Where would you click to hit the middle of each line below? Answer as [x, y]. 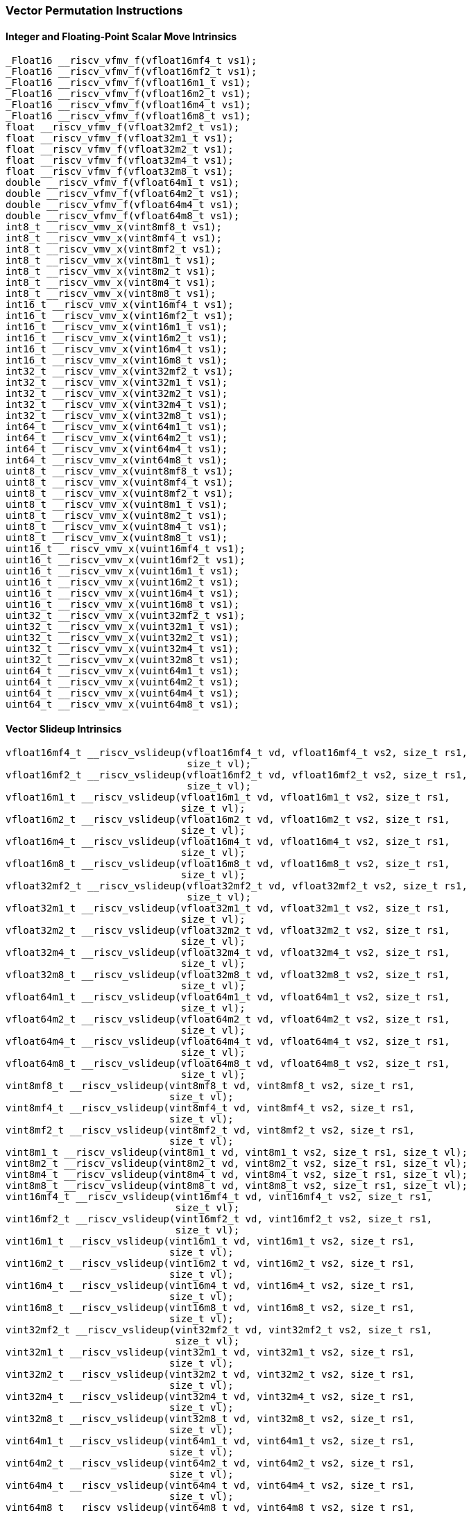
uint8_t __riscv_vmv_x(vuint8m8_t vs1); [117, 538]
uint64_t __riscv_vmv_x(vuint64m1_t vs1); [123, 671]
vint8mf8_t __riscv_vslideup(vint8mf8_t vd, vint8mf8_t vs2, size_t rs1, [211, 1086]
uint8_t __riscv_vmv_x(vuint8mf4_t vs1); [120, 482]
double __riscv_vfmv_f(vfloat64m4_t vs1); [123, 205]
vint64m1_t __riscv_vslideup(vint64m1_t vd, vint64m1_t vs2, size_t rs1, [211, 1441]
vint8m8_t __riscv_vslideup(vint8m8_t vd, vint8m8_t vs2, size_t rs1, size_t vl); [237, 1186]
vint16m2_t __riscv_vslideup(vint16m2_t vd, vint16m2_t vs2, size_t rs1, [211, 1264]
